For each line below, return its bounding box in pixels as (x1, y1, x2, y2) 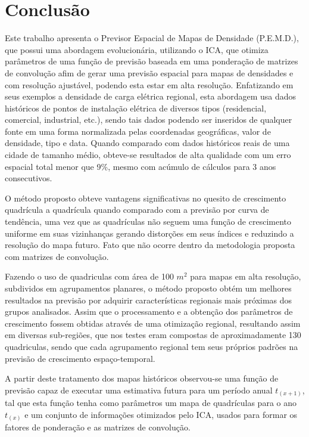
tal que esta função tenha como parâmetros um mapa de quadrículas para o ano (5, 396, 296, 409)
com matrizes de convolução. (5, 250, 109, 262)
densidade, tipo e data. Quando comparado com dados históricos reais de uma (5, 137, 290, 149)
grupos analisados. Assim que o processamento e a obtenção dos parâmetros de (5, 305, 293, 318)
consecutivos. (5, 172, 52, 184)
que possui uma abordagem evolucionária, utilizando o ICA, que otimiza (5, 43, 269, 55)
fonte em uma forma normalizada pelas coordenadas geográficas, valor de (5, 125, 271, 137)
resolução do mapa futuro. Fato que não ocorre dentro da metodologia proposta (5, 238, 295, 251)
